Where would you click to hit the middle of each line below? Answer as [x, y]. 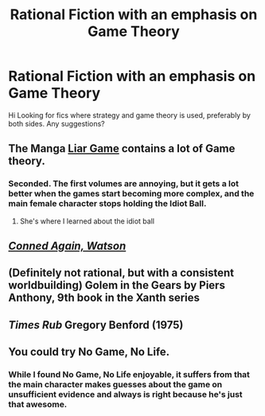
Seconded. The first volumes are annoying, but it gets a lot [123, 184]
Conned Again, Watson [67, 246]
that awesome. [38, 405]
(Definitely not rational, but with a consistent [121, 273]
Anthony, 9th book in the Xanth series [104, 298]
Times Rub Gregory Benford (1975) [96, 325]
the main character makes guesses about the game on [115, 385]
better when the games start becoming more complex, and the [131, 194]
